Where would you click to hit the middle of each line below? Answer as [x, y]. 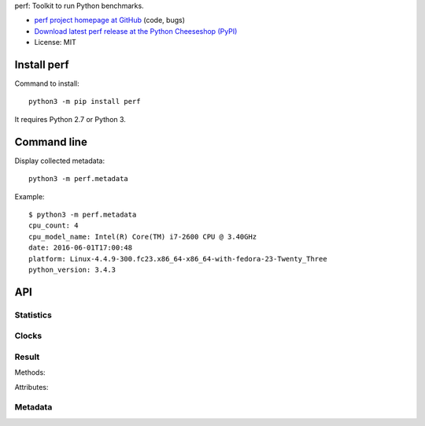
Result [27, 357]
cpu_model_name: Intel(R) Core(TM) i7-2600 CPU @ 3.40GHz [143, 237]
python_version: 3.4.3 [72, 269]
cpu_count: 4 [54, 226]
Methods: [30, 372]
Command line [51, 142]
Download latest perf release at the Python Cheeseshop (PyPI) [136, 31]
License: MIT [55, 43]
